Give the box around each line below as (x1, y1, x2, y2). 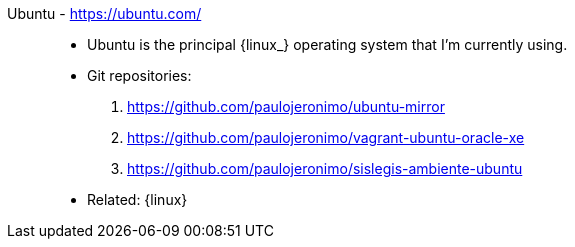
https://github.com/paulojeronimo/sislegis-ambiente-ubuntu (127, 160, 523, 177)
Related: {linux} (87, 191, 188, 208)
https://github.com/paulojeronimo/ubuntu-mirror (127, 98, 445, 115)
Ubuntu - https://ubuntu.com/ (7, 5, 202, 22)
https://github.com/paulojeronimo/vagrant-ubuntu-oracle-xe (127, 129, 525, 146)
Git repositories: (87, 67, 192, 84)
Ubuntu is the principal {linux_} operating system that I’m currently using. (87, 36, 568, 53)
